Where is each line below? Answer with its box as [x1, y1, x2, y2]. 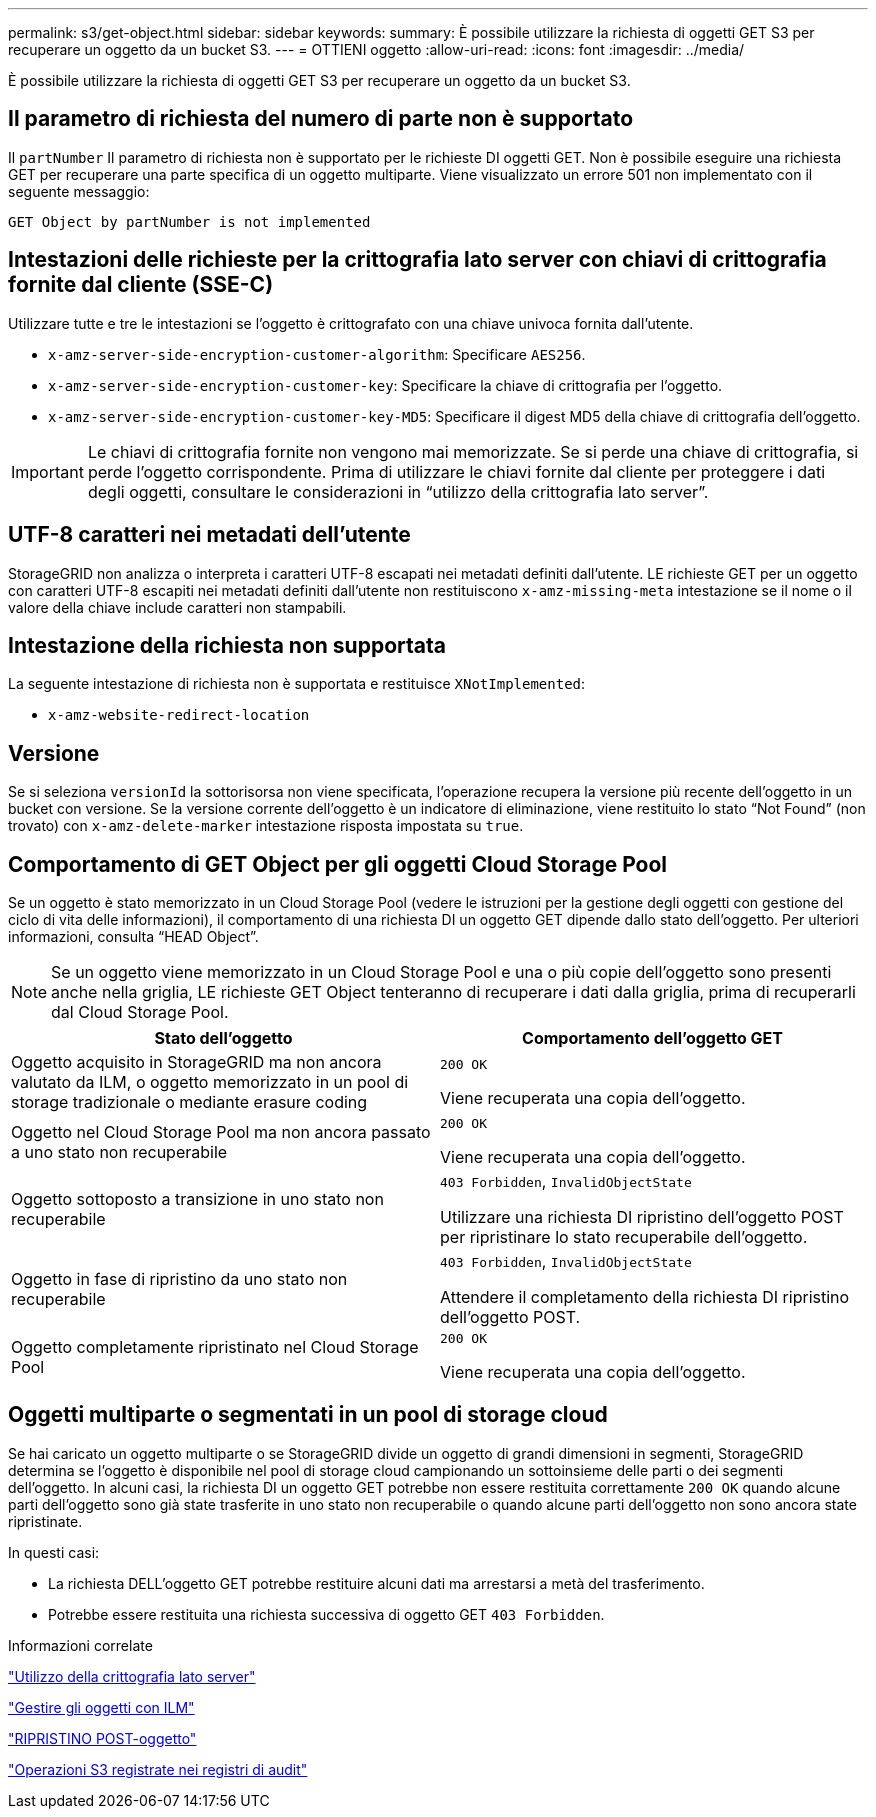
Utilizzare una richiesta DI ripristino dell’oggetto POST [440, 1207, 844, 1228]
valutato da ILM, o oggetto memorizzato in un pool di [11, 1072, 409, 1093]
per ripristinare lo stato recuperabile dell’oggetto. [440, 1227, 808, 1248]
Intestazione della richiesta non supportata [8, 632, 446, 658]
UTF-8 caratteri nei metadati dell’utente [8, 522, 411, 548]
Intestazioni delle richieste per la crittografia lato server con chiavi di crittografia [8, 247, 827, 273]
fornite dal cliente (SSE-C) [8, 272, 274, 298]
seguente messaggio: [8, 182, 150, 200]
